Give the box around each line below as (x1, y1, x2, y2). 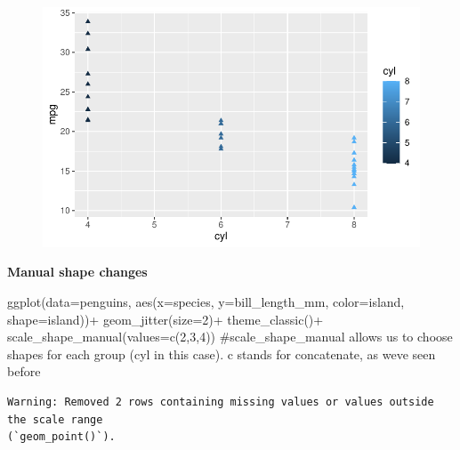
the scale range (7, 413, 103, 426)
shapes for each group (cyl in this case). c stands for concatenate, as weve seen (7, 344, 436, 363)
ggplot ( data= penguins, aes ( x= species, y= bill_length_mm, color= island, (7, 293, 405, 310)
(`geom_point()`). (7, 430, 116, 444)
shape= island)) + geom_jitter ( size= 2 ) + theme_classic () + (7, 309, 324, 328)
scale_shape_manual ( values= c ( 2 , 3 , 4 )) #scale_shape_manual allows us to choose (7, 327, 453, 346)
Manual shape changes (7, 262, 148, 281)
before (7, 362, 41, 381)
